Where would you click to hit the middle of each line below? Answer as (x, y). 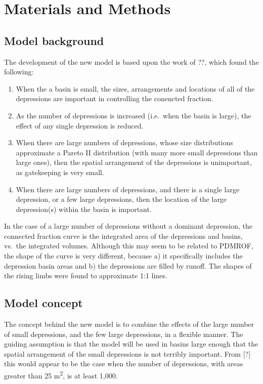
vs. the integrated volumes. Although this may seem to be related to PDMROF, (129, 246)
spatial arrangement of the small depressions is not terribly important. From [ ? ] (127, 353)
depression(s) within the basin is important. (84, 209)
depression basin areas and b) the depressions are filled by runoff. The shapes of (128, 265)
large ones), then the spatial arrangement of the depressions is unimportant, (134, 162)
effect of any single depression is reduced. (80, 125)
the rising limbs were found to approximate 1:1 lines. (86, 275)
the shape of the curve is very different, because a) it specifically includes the (123, 256)
